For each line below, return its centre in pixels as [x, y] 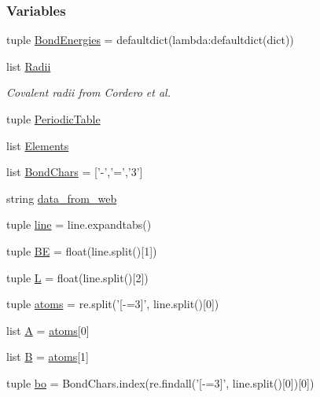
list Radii [29, 66]
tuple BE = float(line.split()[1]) [82, 250]
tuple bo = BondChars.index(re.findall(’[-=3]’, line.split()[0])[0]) [160, 382]
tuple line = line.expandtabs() [79, 224]
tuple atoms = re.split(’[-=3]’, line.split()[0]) [113, 304]
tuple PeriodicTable [53, 119]
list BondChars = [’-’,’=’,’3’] [75, 172]
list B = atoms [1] [48, 357]
